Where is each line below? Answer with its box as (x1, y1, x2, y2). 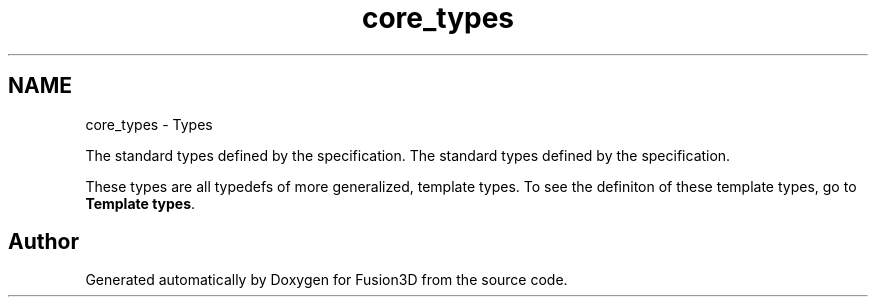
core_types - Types (85, 115, 213, 133)
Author (8, 229, 79, 255)
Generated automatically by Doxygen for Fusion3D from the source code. (85, 271, 568, 289)
